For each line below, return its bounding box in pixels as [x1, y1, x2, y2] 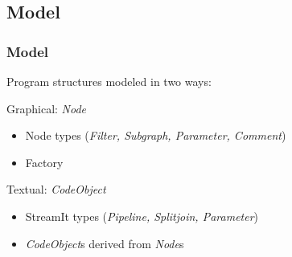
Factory [25, 153, 64, 170]
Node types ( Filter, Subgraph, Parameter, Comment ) [25, 127, 286, 144]
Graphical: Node [6, 100, 87, 116]
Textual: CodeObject [6, 181, 106, 198]
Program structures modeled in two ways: [6, 73, 212, 89]
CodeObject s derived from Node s [25, 235, 184, 251]
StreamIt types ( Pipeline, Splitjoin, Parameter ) [25, 207, 259, 224]
